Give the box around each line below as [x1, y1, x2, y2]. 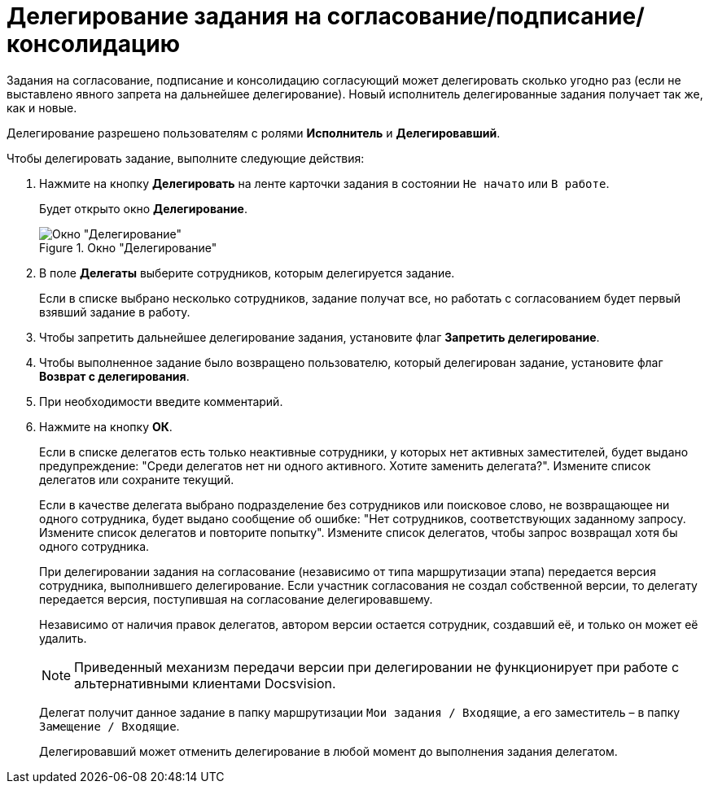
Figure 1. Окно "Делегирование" [39, 240, 217, 255]
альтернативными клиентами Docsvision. [74, 674, 336, 692]
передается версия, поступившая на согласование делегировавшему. [39, 591, 433, 606]
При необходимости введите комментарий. [39, 394, 283, 408]
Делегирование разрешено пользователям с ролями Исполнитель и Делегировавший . [7, 125, 501, 140]
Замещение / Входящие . [39, 718, 180, 733]
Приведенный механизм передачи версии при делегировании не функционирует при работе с [74, 658, 680, 675]
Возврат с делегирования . [39, 369, 190, 383]
